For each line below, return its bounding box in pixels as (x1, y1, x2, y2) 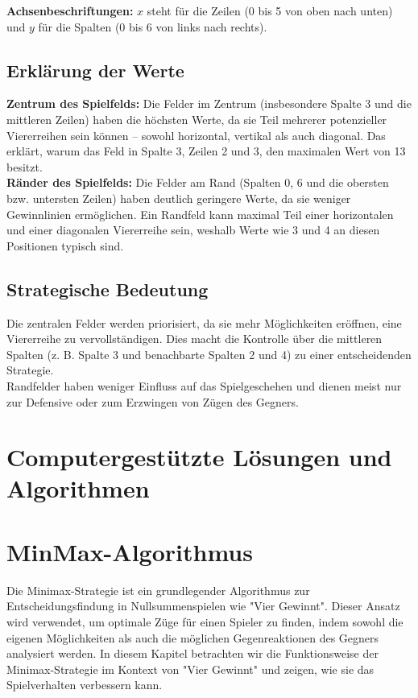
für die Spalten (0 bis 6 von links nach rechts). (38, 18, 267, 35)
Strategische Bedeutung (6, 276, 209, 301)
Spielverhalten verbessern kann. (6, 676, 163, 693)
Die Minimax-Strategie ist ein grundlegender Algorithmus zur (6, 581, 310, 598)
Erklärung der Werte (6, 57, 184, 82)
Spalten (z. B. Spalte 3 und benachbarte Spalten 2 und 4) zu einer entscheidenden (6, 345, 412, 362)
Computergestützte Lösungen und (6, 440, 392, 473)
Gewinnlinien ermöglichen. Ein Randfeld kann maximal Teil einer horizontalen (6, 205, 394, 222)
